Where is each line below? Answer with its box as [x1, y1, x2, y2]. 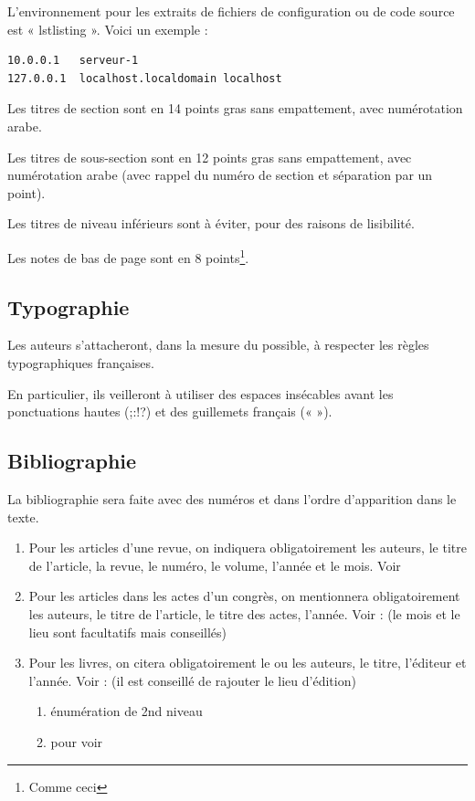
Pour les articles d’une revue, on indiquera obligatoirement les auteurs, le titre [28, 538, 467, 557]
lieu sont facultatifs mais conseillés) [28, 622, 227, 641]
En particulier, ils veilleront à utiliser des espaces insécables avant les [7, 384, 394, 403]
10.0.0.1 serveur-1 [7, 54, 139, 68]
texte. [7, 507, 39, 526]
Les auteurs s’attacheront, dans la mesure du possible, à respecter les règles [7, 335, 429, 354]
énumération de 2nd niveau [50, 701, 203, 721]
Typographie [7, 292, 130, 321]
